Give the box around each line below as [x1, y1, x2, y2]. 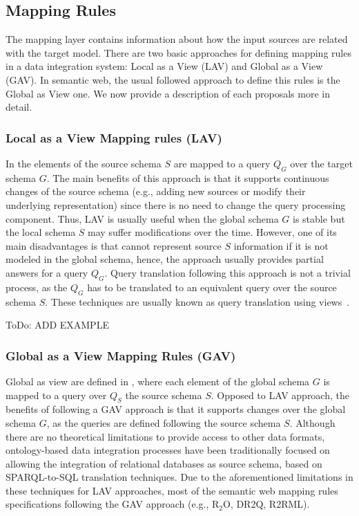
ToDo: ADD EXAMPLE [6, 317, 109, 332]
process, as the [6, 279, 68, 294]
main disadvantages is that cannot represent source [6, 238, 222, 252]
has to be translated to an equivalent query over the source [87, 279, 337, 294]
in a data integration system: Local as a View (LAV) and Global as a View [6, 59, 323, 73]
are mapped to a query [173, 156, 271, 170]
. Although [289, 415, 336, 430]
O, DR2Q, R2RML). [222, 497, 310, 511]
